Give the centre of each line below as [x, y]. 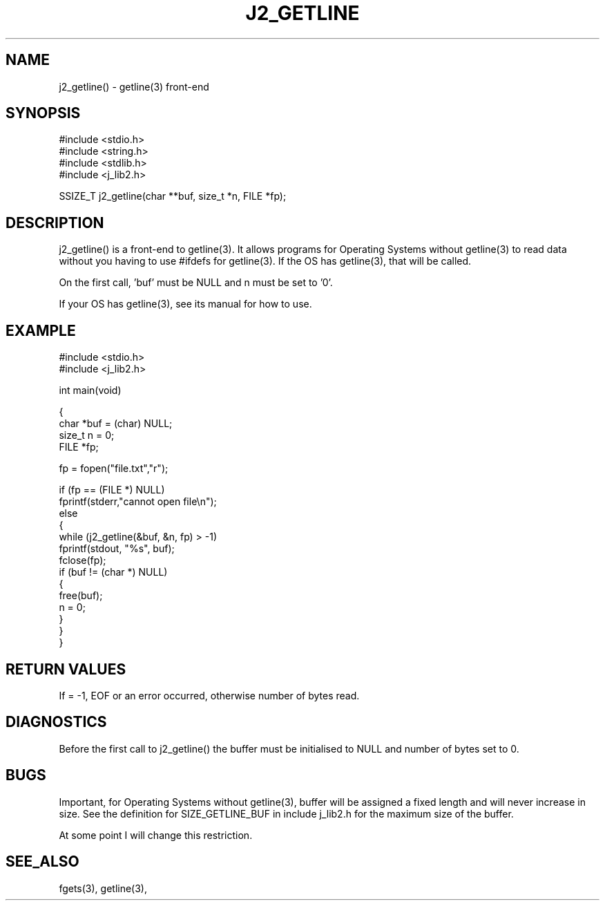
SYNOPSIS [43, 113]
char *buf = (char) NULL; [116, 424]
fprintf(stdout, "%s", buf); [117, 549]
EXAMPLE [41, 330]
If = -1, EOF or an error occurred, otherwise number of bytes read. [209, 695]
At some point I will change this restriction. [156, 835]
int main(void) [90, 390]
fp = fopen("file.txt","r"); [114, 469]
